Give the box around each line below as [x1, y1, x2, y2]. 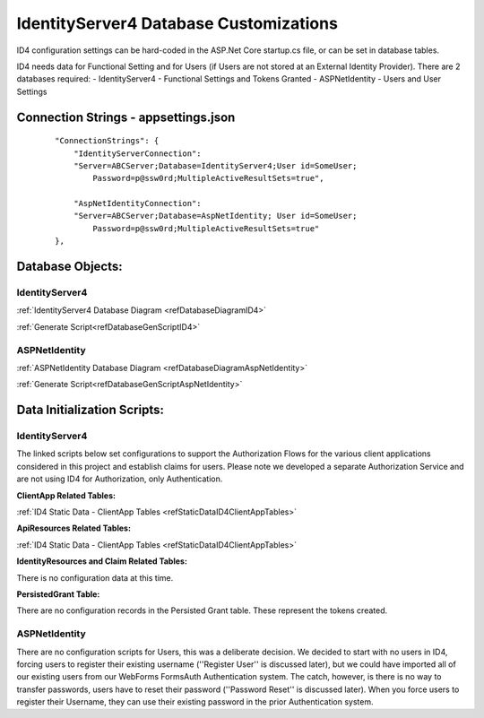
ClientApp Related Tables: [16, 489, 117, 501]
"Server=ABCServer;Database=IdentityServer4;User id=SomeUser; [73, 160, 358, 170]
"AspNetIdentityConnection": [73, 198, 202, 209]
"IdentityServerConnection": [73, 148, 202, 159]
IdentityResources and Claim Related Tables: [16, 556, 188, 567]
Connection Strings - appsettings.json [16, 109, 236, 125]
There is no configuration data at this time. [16, 572, 174, 583]
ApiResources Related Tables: [16, 523, 132, 533]
